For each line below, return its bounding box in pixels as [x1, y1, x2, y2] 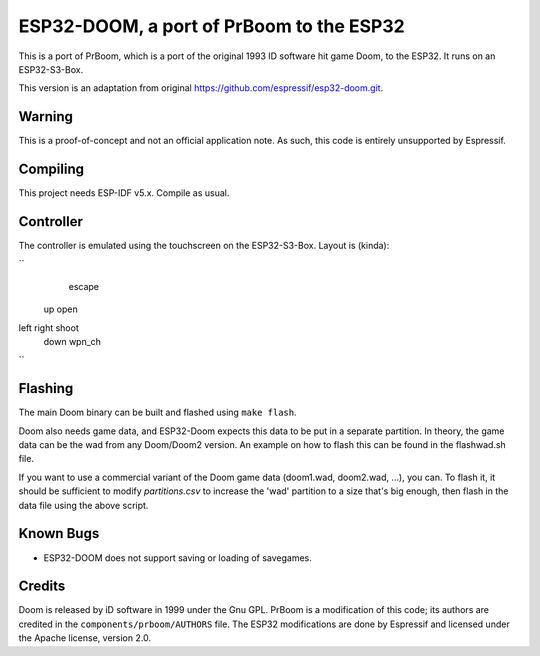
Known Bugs [18, 525, 100, 542]
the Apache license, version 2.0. [18, 632, 152, 644]
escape [68, 280, 100, 292]
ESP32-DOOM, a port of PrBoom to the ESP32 [18, 15, 405, 37]
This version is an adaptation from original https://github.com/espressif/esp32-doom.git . [18, 82, 384, 94]
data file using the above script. [18, 499, 149, 511]
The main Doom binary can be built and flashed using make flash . [18, 406, 297, 419]
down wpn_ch [43, 336, 102, 347]
